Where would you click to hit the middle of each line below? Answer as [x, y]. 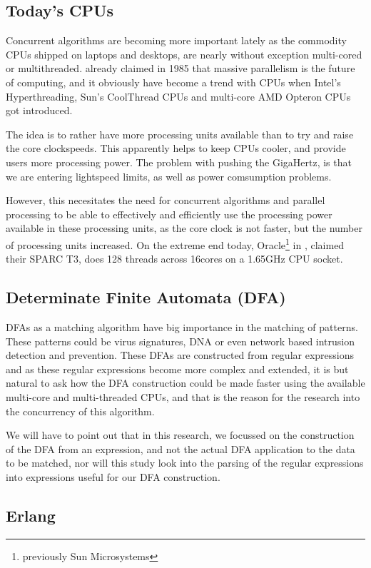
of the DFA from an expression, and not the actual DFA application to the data [181, 448]
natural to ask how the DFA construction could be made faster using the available [185, 383]
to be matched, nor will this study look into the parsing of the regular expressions [185, 463]
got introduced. [39, 110]
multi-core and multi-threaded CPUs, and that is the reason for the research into [183, 396]
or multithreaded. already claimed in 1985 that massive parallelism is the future [181, 68]
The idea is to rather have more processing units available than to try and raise [180, 134]
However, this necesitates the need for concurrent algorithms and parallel [166, 200]
